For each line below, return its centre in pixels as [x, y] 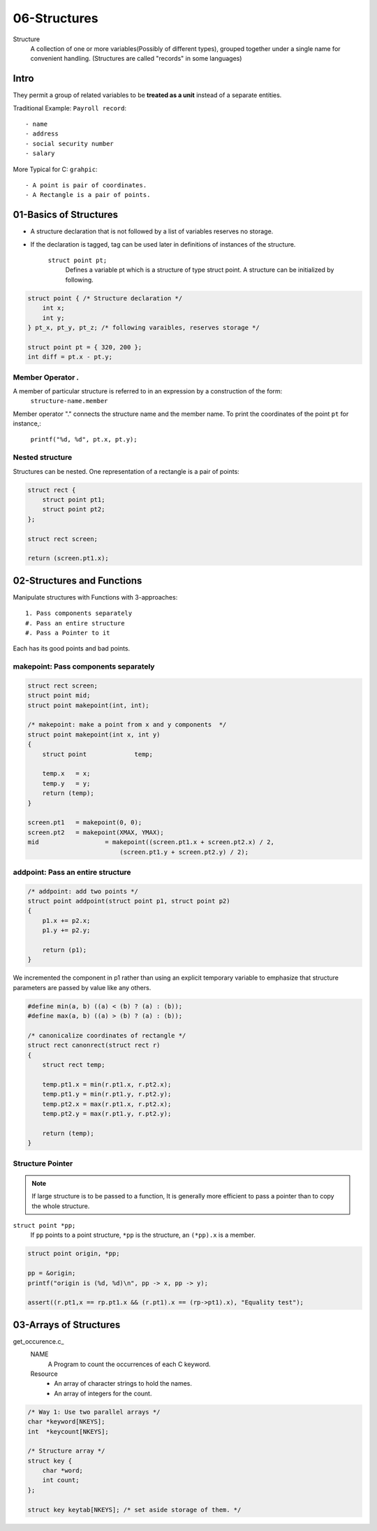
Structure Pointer [43, 1163]
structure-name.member [69, 401]
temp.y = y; [66, 783]
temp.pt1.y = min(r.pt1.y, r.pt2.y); [107, 1094]
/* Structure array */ [66, 1451]
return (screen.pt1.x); [68, 558]
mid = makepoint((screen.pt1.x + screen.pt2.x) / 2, [151, 842]
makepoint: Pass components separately [84, 667]
